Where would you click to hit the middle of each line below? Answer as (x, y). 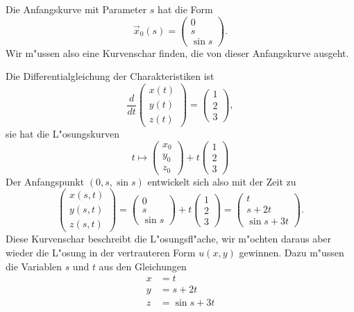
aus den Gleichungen (143, 266)
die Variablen (34, 266)
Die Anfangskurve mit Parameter (76, 9)
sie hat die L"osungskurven (62, 134)
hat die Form (185, 9)
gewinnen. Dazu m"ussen (292, 252)
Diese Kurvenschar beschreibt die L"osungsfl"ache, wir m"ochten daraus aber (169, 239)
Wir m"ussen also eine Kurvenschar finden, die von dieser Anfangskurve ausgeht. (177, 52)
